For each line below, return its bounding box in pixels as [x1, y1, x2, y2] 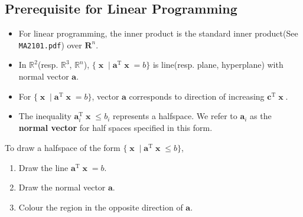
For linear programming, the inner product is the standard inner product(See [18, 27, 298, 40]
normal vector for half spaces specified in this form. [18, 121, 213, 134]
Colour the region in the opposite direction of [18, 200, 183, 213]
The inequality [18, 110, 71, 122]
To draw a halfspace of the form [5, 141, 120, 153]
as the [250, 110, 272, 122]
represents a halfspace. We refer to [112, 110, 237, 122]
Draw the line [18, 161, 69, 173]
